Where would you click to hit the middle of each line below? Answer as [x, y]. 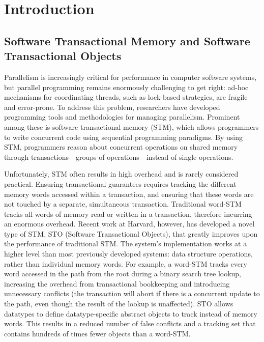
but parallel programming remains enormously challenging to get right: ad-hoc [126, 87]
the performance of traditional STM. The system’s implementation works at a [126, 244]
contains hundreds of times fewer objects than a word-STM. [97, 333]
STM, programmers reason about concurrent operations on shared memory [121, 147]
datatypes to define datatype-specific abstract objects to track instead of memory [131, 313]
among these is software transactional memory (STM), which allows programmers [131, 126]
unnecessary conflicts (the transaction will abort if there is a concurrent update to [132, 293]
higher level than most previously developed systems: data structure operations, [128, 254]
